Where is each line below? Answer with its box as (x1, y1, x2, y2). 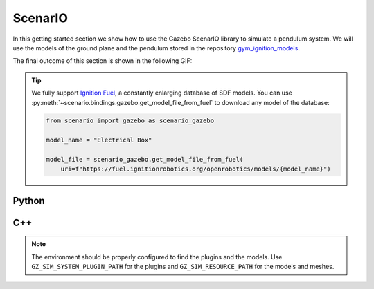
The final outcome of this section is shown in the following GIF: (12, 57, 193, 65)
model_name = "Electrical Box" (46, 136, 152, 144)
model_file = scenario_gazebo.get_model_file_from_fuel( (46, 156, 244, 164)
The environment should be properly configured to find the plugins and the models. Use (31, 252, 283, 261)
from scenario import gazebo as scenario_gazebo (46, 117, 215, 124)
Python (12, 194, 45, 207)
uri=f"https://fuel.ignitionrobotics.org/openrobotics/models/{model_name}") (60, 165, 332, 173)
